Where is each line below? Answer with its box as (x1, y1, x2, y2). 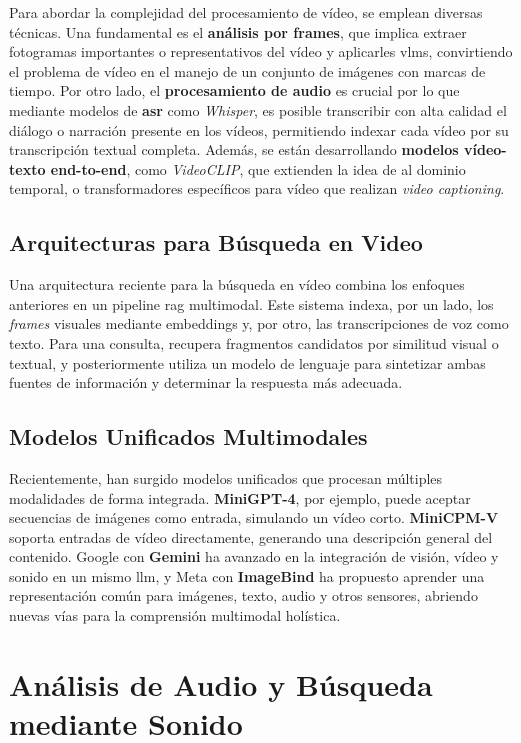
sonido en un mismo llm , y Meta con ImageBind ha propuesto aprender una (9, 565, 485, 586)
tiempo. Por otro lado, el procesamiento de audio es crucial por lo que (9, 80, 460, 101)
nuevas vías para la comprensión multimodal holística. (9, 605, 341, 626)
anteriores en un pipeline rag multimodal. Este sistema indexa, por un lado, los (9, 293, 494, 314)
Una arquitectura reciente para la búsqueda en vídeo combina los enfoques (9, 274, 465, 295)
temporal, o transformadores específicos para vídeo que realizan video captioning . (9, 178, 505, 199)
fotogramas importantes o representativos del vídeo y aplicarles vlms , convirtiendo (9, 41, 513, 62)
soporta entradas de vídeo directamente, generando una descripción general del (9, 526, 493, 547)
